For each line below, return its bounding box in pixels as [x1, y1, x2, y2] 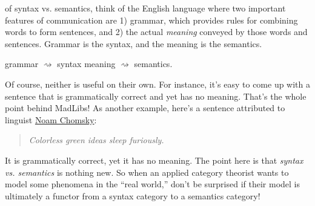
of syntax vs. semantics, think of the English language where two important [5, 2, 286, 14]
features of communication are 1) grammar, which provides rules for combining [5, 13, 298, 26]
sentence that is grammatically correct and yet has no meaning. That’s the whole [5, 89, 307, 102]
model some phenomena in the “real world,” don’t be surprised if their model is [5, 178, 300, 190]
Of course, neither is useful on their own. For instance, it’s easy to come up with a [5, 77, 311, 90]
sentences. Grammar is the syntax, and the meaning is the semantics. [5, 37, 262, 50]
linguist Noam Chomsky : [5, 113, 97, 126]
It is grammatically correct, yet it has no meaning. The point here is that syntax [5, 153, 303, 166]
